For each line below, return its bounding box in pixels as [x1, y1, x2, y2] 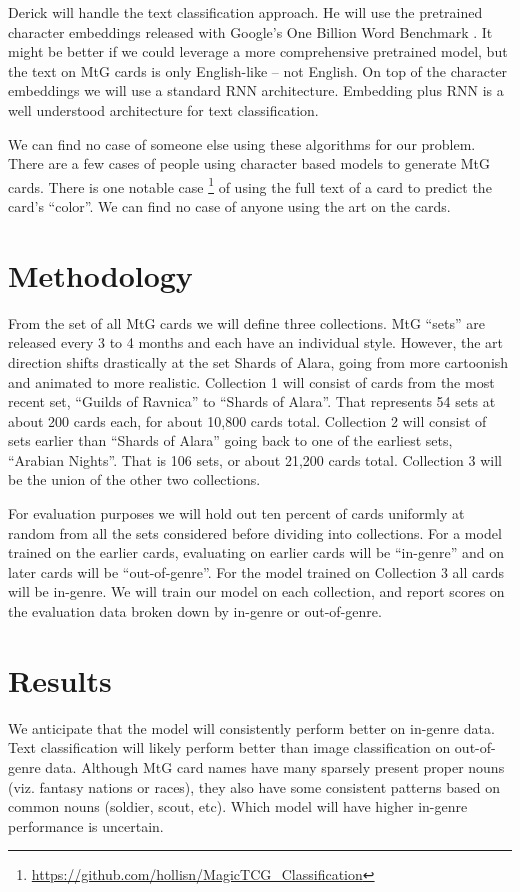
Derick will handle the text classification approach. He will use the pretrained [8, 2, 483, 22]
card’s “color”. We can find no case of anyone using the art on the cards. [8, 196, 451, 216]
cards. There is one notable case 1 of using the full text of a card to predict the [8, 173, 492, 197]
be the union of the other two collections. [8, 469, 261, 490]
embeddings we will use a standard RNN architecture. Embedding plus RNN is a [8, 80, 504, 101]
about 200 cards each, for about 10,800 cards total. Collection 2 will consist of [8, 410, 487, 431]
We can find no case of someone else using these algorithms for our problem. [8, 133, 476, 154]
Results [8, 659, 112, 700]
